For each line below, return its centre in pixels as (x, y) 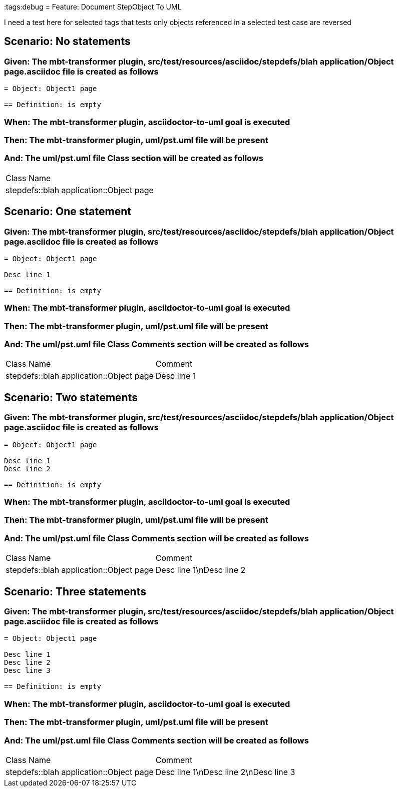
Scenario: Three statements (75, 591)
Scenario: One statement (68, 212)
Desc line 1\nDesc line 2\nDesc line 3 (225, 772)
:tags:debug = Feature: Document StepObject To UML (93, 7)
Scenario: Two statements (71, 397)
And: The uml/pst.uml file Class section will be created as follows (134, 158)
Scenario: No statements (67, 42)
